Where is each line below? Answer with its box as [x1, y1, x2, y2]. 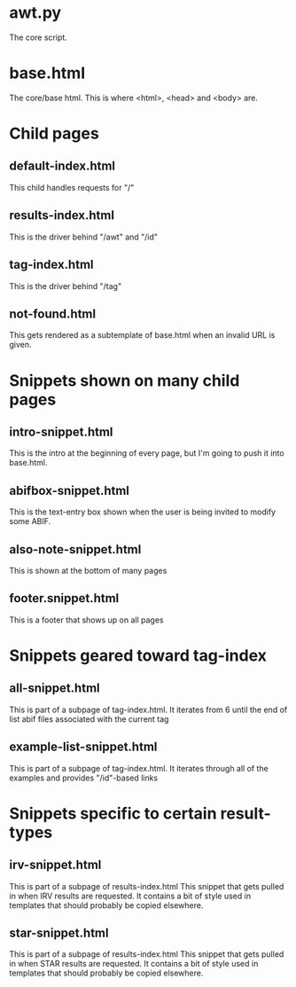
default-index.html [9, 159, 116, 174]
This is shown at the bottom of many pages [9, 565, 167, 576]
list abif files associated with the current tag [9, 713, 169, 725]
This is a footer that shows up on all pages [9, 615, 164, 625]
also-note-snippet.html [9, 542, 142, 557]
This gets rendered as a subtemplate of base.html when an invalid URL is [9, 330, 276, 341]
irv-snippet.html [9, 858, 102, 873]
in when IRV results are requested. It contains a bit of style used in [9, 890, 251, 901]
